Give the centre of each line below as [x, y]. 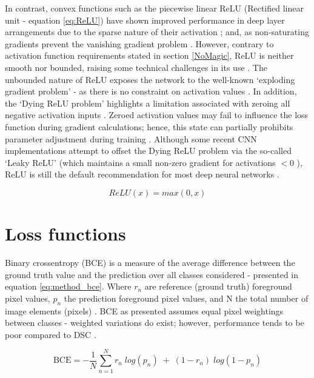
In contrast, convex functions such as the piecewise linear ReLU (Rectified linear [154, 8]
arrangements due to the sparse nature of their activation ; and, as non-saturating [157, 32]
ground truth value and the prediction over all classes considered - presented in [152, 274]
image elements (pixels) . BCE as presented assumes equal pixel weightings [144, 310]
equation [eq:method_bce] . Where [68, 286]
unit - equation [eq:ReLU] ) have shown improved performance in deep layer [145, 20]
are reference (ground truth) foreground [218, 286]
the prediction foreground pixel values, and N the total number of [186, 298]
